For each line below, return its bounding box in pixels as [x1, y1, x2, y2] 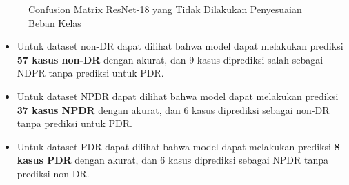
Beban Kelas [28, 15, 81, 30]
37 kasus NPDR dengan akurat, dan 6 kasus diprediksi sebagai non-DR [17, 102, 330, 117]
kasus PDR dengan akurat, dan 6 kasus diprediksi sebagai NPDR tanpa [17, 153, 328, 167]
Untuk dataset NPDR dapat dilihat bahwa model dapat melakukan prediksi [17, 88, 339, 103]
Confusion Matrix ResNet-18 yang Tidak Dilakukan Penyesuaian [28, 2, 302, 16]
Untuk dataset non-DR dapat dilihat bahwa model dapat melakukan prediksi [17, 39, 343, 53]
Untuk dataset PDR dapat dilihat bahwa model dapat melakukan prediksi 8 [17, 139, 340, 153]
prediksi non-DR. [17, 166, 90, 180]
